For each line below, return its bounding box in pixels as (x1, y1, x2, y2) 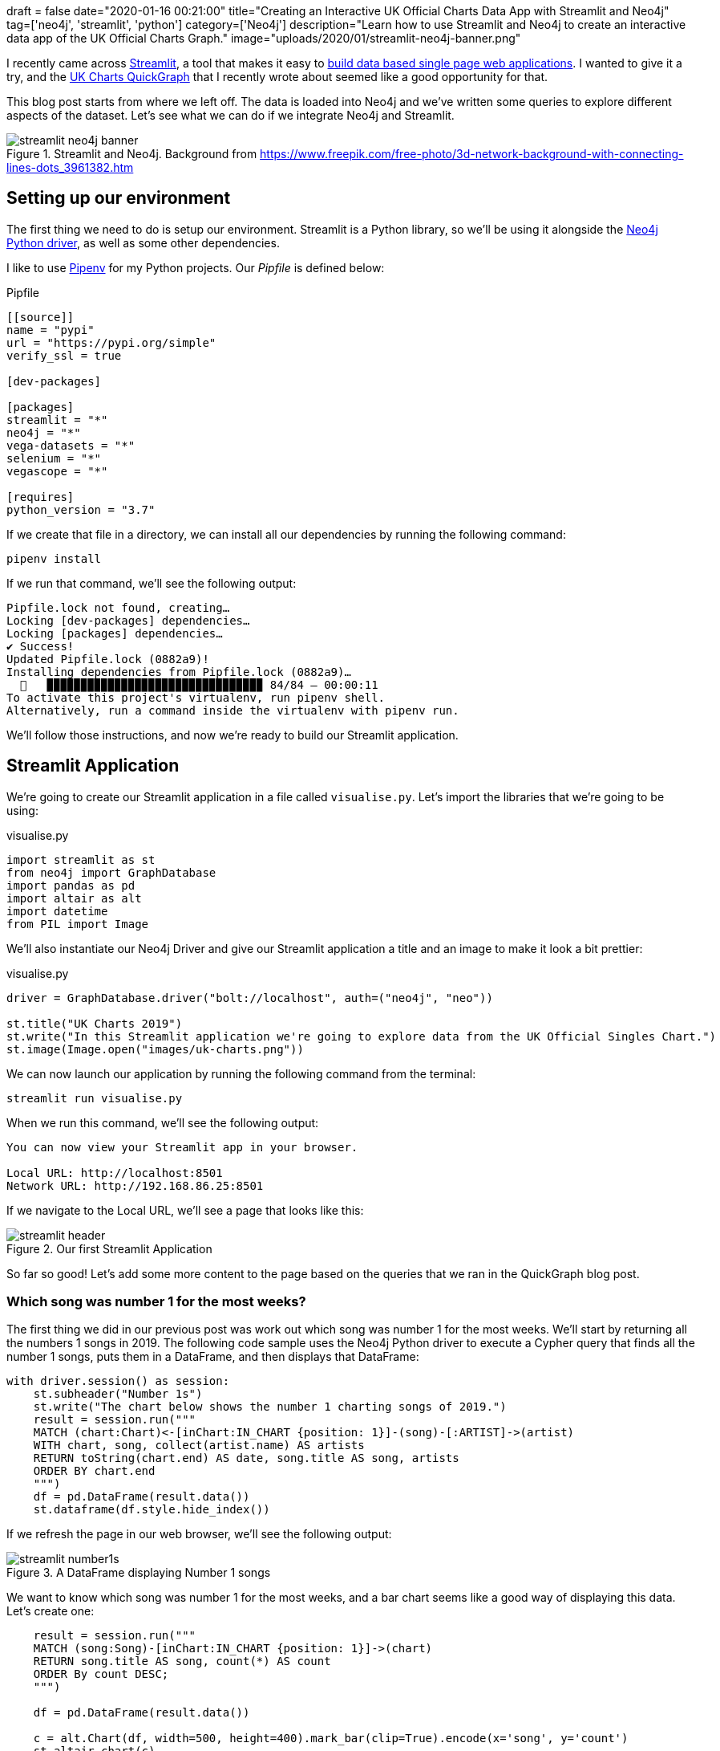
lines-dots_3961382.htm (6, 161, 134, 174)
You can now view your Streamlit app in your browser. (6, 1140, 358, 1154)
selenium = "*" (6, 451, 102, 465)
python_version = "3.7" (6, 503, 156, 516)
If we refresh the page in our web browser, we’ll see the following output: (6, 1527, 392, 1541)
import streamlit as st (6, 853, 156, 866)
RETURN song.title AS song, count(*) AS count (33, 1655, 331, 1668)
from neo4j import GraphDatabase (6, 865, 216, 879)
